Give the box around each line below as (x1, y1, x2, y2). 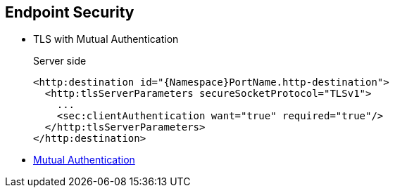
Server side (33, 55, 87, 67)
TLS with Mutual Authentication (33, 33, 179, 46)
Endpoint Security (5, 4, 134, 21)
